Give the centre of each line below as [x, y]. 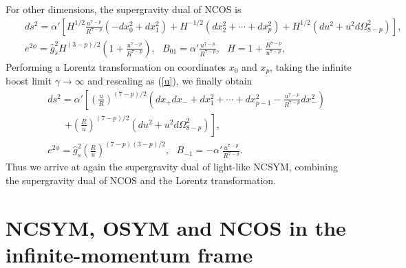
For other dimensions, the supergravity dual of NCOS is [124, 9]
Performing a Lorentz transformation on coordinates [116, 66]
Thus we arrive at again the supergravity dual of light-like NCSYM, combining [172, 167]
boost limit [29, 81]
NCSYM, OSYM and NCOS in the [176, 227]
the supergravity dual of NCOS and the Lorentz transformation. [141, 180]
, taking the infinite [311, 66]
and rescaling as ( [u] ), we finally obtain [170, 81]
